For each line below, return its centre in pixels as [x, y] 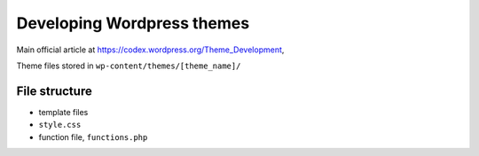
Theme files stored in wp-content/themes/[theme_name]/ [129, 66]
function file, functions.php [93, 136]
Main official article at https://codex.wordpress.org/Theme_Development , [150, 50]
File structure [54, 91]
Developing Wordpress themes [133, 23]
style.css [60, 125]
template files [63, 112]
